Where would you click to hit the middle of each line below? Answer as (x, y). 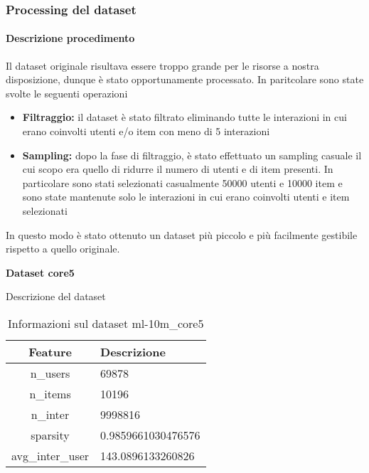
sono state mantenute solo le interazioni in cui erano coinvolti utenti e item (186, 197)
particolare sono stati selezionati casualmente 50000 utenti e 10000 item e (182, 182)
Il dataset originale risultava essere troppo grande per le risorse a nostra (162, 65)
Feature (50, 351)
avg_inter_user (50, 455)
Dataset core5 (40, 272)
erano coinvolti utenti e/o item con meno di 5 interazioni (146, 131)
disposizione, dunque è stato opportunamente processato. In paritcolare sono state (185, 79)
